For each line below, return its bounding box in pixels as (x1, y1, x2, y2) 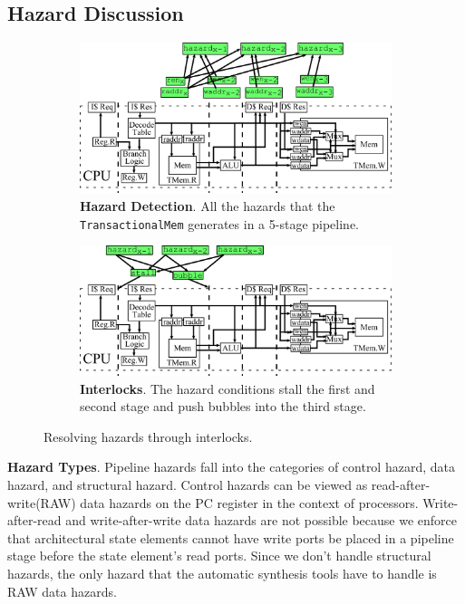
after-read (7, 511, 62, 530)
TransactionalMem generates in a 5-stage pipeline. (80, 214, 359, 233)
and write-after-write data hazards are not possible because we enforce (65, 511, 458, 530)
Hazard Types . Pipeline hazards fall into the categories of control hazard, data (7, 457, 455, 476)
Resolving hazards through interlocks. (44, 427, 253, 446)
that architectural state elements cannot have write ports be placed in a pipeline (7, 528, 454, 547)
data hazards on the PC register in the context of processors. (80, 493, 419, 512)
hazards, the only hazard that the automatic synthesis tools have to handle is (7, 564, 437, 583)
